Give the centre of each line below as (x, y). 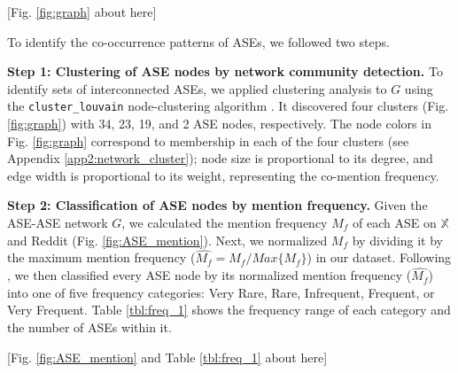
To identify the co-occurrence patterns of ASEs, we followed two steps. (198, 41)
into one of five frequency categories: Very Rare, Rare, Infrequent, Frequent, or (221, 292)
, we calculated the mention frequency (225, 222)
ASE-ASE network (58, 222)
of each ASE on (395, 222)
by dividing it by (398, 240)
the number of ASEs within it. (89, 327)
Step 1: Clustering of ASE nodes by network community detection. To (225, 71)
